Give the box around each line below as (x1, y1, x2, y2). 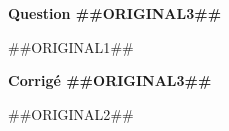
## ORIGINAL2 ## (8, 103, 134, 124)
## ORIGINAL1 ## (8, 36, 134, 57)
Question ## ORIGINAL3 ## (8, 3, 222, 23)
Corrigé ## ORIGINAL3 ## (8, 70, 212, 91)
